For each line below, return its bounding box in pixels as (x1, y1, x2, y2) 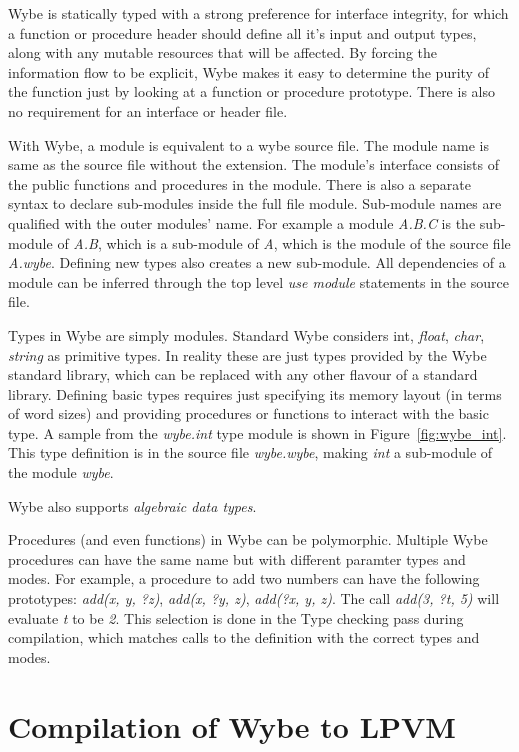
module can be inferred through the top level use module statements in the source (8, 271, 509, 292)
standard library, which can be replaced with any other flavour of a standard (8, 364, 478, 385)
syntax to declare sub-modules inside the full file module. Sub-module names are (8, 193, 502, 214)
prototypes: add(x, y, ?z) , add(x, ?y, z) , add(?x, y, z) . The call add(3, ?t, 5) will (8, 588, 500, 609)
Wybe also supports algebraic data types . (8, 495, 257, 516)
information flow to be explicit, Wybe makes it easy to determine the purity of (8, 61, 489, 82)
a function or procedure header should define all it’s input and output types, (8, 22, 477, 43)
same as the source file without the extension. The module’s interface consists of (8, 154, 500, 175)
